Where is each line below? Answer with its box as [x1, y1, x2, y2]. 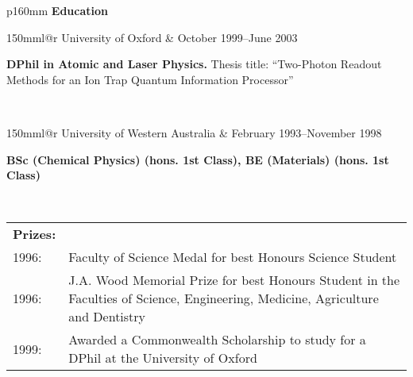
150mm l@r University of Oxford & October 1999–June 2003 [6, 29, 298, 45]
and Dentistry [68, 307, 146, 326]
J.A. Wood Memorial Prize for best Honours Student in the [68, 271, 400, 290]
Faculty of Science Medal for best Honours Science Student [68, 248, 397, 267]
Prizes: [13, 225, 56, 244]
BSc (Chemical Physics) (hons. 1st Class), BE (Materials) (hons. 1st [6, 151, 389, 167]
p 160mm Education [6, 2, 108, 18]
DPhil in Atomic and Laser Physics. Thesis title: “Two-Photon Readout [6, 56, 382, 72]
